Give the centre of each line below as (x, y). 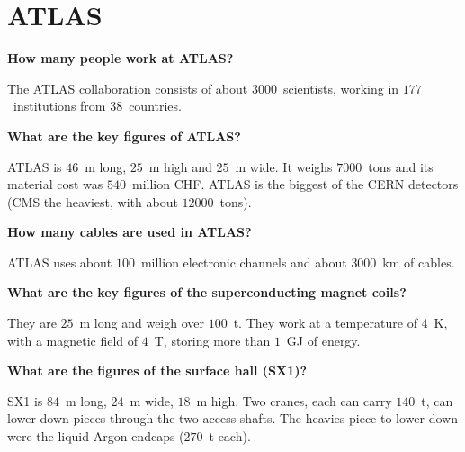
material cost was (55, 184)
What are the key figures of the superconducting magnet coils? (207, 292)
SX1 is (25, 400)
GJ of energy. (323, 340)
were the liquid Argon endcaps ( (96, 436)
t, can (437, 400)
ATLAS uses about (60, 262)
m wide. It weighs (284, 166)
